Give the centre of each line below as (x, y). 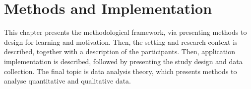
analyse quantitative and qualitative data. (68, 81)
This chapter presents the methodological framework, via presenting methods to (125, 32)
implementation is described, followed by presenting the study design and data (123, 61)
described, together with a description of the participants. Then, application (120, 51)
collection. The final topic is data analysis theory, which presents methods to (121, 71)
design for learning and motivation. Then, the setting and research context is (121, 42)
